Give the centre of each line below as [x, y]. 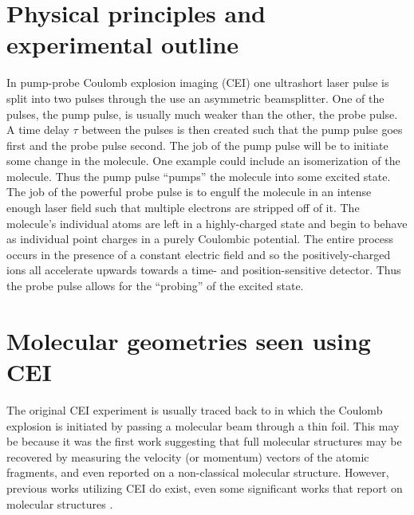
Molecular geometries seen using [189, 340]
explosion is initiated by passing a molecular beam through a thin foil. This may [203, 425]
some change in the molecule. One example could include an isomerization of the [203, 161]
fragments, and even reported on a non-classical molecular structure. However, [198, 472]
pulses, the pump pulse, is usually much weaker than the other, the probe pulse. [202, 114]
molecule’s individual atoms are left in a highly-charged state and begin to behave [207, 223]
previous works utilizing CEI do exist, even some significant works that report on [205, 487]
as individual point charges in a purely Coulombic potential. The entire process [200, 239]
